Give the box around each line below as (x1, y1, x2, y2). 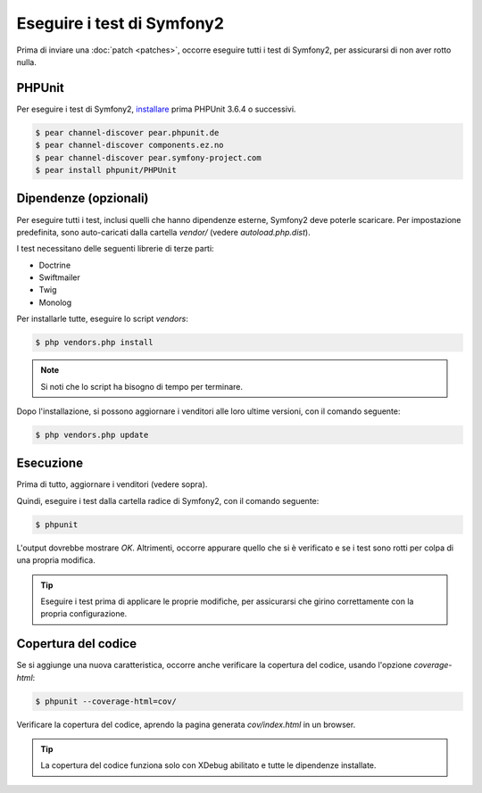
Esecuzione (16, 456, 84, 471)
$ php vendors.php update (35, 429, 149, 440)
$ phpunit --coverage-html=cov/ (35, 696, 178, 706)
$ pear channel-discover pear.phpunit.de (35, 128, 220, 137)
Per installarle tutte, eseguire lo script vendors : (16, 313, 189, 325)
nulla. (16, 56, 37, 67)
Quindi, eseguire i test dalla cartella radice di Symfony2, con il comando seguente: (16, 495, 320, 506)
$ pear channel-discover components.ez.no (35, 140, 224, 151)
